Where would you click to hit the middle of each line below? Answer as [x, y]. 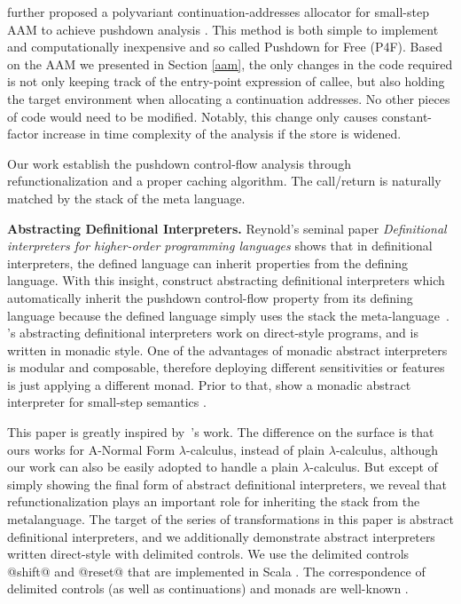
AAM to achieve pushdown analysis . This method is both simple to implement [223, 29]
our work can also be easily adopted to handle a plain [153, 467]
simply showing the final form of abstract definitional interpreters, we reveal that [227, 484]
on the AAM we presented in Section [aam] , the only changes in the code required [230, 64]
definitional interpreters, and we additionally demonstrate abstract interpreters [221, 536]
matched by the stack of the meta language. [126, 198]
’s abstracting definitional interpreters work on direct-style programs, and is [213, 333]
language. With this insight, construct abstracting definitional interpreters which [226, 280]
